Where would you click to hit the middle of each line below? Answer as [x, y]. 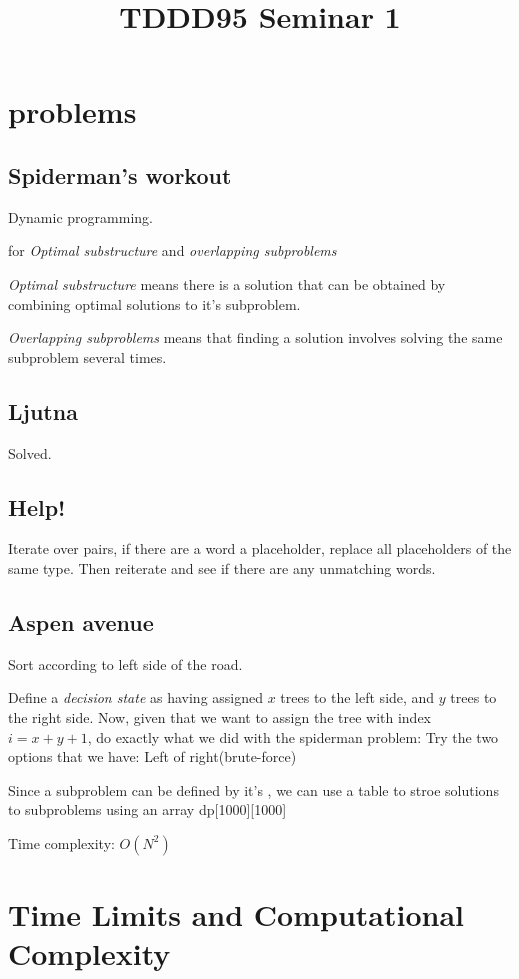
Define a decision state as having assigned [135, 697]
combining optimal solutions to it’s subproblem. [154, 303]
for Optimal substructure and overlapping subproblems [172, 250]
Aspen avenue [81, 621]
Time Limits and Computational [236, 914]
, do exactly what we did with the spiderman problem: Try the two [293, 736]
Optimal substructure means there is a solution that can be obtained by [227, 283]
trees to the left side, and [357, 697]
